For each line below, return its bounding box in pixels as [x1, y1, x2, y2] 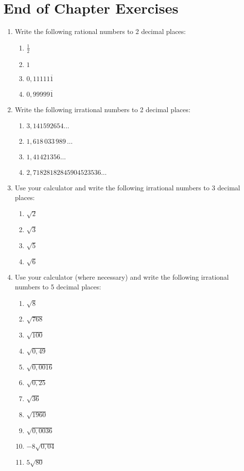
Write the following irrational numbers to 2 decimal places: [15, 104, 191, 114]
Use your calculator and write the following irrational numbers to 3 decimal [15, 183, 240, 193]
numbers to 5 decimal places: [15, 281, 101, 291]
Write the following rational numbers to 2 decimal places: [15, 26, 186, 36]
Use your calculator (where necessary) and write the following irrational [15, 272, 229, 282]
